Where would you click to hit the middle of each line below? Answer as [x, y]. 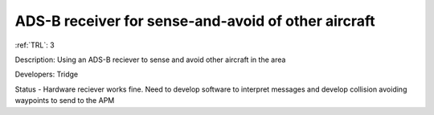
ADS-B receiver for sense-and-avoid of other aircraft [195, 21]
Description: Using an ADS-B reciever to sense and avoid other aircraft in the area [150, 60]
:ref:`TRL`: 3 [35, 45]
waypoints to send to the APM [65, 101]
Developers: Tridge [47, 74]
